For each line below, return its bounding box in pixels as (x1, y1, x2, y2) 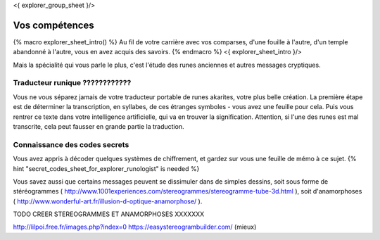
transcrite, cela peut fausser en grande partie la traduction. (13, 122, 184, 130)
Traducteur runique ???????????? (13, 78, 132, 88)
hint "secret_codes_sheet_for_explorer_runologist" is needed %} (13, 164, 200, 172)
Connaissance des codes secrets (13, 139, 129, 149)
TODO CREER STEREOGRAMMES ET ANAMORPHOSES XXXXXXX (13, 210, 205, 218)
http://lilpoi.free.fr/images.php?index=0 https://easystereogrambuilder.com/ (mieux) (13, 222, 257, 232)
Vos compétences (13, 19, 94, 31)
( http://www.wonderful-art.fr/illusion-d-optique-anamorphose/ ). (13, 197, 203, 206)
